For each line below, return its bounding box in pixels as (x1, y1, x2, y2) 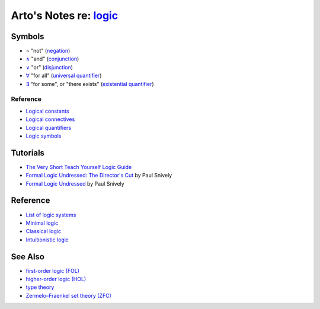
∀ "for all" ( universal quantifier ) (25, 72, 102, 79)
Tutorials (11, 148, 44, 158)
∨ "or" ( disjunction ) (25, 63, 73, 71)
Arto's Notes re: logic (11, 9, 119, 22)
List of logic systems (25, 211, 76, 218)
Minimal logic (25, 219, 59, 227)
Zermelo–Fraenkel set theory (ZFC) (25, 292, 112, 299)
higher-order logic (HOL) (25, 276, 87, 282)
